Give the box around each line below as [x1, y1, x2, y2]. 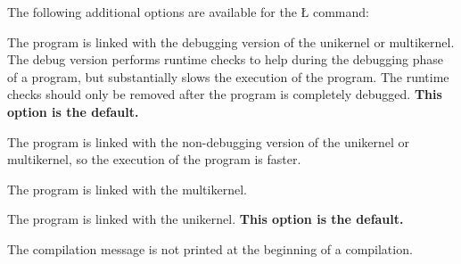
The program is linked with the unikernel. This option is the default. [7, 210, 404, 228]
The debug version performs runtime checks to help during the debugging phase [7, 50, 443, 69]
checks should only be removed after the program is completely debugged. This [7, 85, 442, 103]
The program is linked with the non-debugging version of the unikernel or [7, 132, 410, 151]
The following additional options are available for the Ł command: [7, 3, 369, 21]
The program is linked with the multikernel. [7, 179, 247, 198]
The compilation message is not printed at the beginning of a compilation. [7, 239, 413, 258]
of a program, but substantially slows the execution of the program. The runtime [7, 67, 449, 86]
